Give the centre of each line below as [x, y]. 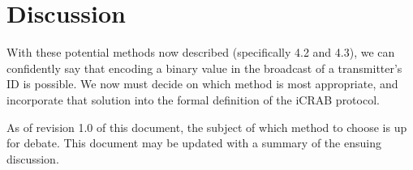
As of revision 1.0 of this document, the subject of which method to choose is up [207, 127]
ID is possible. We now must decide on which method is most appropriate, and [202, 84]
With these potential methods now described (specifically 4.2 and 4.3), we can [201, 52]
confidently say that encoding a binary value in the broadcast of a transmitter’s [204, 68]
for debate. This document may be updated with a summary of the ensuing [194, 143]
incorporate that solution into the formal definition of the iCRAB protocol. [193, 99]
